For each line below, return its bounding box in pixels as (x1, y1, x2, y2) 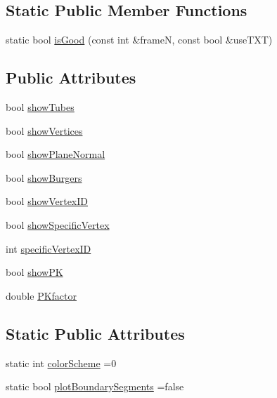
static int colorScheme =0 (6, 355, 117, 370)
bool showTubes (6, 100, 75, 114)
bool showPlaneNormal (6, 147, 105, 161)
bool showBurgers (6, 170, 82, 185)
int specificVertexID (6, 241, 91, 256)
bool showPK (6, 265, 63, 279)
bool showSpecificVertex (6, 217, 110, 232)
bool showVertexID (6, 194, 88, 208)
